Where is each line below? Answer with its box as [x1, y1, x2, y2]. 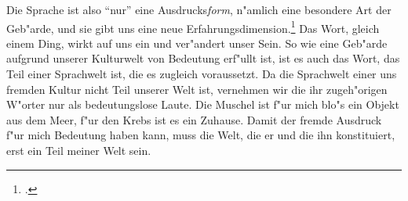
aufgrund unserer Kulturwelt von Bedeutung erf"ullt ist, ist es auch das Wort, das [6, 50, 400, 66]
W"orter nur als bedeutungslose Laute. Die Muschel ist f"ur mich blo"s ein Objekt [6, 96, 399, 113]
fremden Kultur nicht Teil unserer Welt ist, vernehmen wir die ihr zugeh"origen [6, 81, 388, 97]
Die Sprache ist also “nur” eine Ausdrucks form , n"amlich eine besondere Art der [6, 2, 392, 17]
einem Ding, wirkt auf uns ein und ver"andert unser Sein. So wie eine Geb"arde [6, 34, 388, 51]
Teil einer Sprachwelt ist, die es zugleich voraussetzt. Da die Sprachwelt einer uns [6, 66, 397, 82]
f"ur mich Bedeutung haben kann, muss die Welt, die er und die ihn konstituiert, [6, 127, 395, 143]
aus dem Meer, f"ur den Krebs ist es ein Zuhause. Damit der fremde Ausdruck [6, 111, 382, 127]
